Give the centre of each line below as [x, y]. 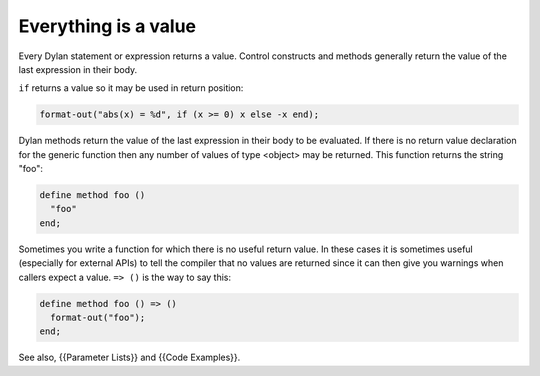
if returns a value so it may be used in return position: [131, 88]
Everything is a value [107, 26]
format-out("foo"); [98, 317]
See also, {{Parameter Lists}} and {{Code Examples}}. [129, 357]
